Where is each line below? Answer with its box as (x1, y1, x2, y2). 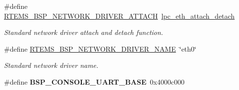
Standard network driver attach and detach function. (4, 27, 163, 37)
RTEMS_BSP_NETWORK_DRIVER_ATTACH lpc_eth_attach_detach (4, 10, 235, 21)
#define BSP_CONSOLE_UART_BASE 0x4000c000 (4, 76, 184, 87)
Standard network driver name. (4, 60, 99, 70)
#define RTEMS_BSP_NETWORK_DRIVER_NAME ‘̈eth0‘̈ (4, 43, 196, 54)
